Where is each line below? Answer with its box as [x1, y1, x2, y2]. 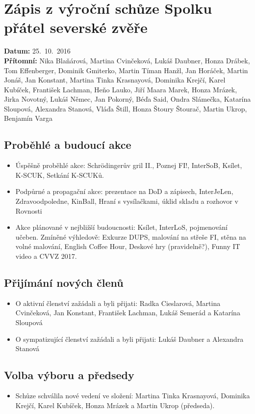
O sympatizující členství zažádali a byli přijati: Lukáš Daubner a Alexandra [15, 333, 244, 344]
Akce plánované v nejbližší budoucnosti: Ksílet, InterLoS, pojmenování [15, 222, 228, 232]
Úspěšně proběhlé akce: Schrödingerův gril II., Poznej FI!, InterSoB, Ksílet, [15, 160, 242, 170]
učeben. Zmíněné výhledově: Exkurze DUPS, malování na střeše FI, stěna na [15, 231, 246, 242]
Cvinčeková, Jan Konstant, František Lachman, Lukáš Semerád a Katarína [15, 307, 240, 318]
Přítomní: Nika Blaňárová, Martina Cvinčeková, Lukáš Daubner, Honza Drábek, [4, 55, 250, 65]
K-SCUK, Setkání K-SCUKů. [15, 169, 104, 180]
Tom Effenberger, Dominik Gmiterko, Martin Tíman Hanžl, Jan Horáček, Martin [4, 65, 248, 75]
